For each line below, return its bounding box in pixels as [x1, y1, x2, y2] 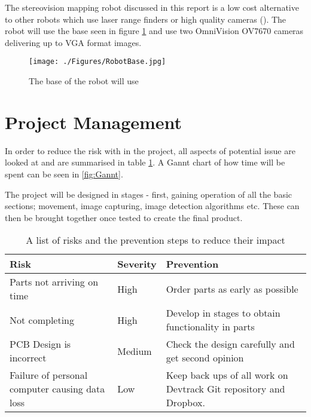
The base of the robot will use [29, 75, 139, 87]
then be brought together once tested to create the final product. [5, 211, 243, 223]
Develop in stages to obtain [166, 306, 280, 320]
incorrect [10, 351, 47, 365]
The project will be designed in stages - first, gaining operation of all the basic [5, 188, 292, 200]
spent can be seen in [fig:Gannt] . [5, 167, 123, 180]
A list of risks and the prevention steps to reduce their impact [26, 233, 285, 247]
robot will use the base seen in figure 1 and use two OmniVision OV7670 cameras [5, 24, 304, 37]
